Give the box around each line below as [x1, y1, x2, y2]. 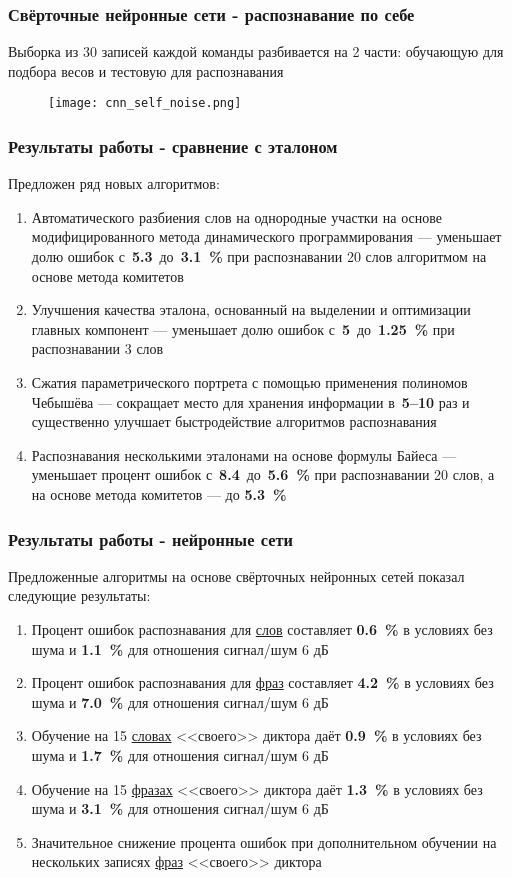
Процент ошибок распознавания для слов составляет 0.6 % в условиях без [31, 619, 493, 639]
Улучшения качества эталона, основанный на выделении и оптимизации [31, 299, 471, 320]
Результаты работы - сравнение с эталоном [8, 133, 338, 158]
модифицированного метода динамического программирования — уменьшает [31, 226, 502, 247]
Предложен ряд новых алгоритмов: [8, 173, 220, 194]
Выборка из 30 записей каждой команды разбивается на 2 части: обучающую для [8, 41, 504, 62]
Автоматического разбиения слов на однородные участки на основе [31, 206, 442, 227]
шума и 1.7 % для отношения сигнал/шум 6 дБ [31, 744, 329, 765]
